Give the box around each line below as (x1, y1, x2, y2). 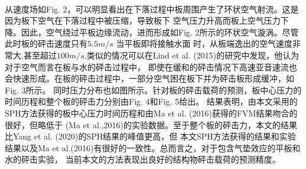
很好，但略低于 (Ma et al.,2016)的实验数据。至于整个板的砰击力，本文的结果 (5, 118, 298, 131)
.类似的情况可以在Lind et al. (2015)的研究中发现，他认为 (84, 48, 300, 61)
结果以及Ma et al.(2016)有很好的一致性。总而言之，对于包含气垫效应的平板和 (5, 141, 301, 154)
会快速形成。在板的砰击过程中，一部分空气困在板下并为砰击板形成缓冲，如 (5, 72, 294, 84)
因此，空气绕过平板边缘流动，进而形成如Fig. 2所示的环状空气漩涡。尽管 (21, 25, 299, 38)
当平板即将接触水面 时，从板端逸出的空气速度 (116, 37, 293, 50)
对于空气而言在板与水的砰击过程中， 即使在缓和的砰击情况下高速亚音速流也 (5, 60, 297, 73)
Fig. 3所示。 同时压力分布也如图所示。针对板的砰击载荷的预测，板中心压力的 (5, 83, 302, 96)
